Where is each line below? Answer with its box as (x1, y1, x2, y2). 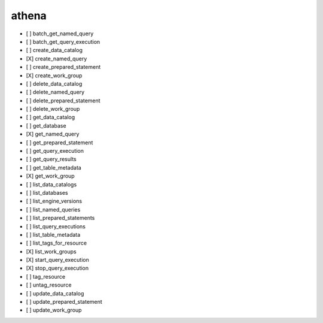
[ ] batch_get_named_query (26, 30, 94, 37)
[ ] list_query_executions (26, 222, 86, 230)
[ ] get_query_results (26, 156, 77, 163)
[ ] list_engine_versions (26, 198, 83, 205)
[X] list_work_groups (26, 247, 77, 255)
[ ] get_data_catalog (26, 114, 75, 121)
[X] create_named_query (26, 55, 87, 62)
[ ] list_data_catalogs (26, 180, 77, 188)
